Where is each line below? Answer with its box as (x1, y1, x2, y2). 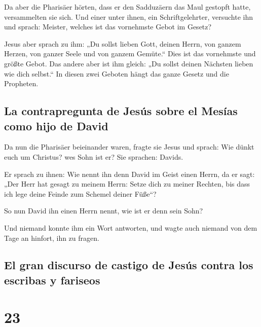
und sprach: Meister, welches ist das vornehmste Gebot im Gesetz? (4, 21, 212, 32)
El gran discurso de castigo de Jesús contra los (4, 257, 253, 273)
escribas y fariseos (4, 272, 100, 287)
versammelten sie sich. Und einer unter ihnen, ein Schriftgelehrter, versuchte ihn (4, 11, 253, 22)
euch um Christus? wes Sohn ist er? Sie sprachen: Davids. (4, 151, 183, 162)
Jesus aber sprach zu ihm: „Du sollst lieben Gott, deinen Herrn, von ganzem (4, 38, 241, 49)
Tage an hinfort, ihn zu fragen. (4, 232, 99, 243)
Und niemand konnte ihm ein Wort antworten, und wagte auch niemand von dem (4, 222, 257, 233)
